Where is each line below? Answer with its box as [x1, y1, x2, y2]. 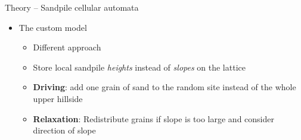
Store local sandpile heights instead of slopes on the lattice [33, 61, 246, 73]
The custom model [18, 21, 87, 33]
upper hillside [33, 92, 83, 104]
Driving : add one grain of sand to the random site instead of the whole [33, 81, 296, 93]
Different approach [33, 41, 101, 53]
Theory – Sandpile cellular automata [5, 1, 139, 13]
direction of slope [33, 124, 96, 136]
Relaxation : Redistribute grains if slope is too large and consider [33, 112, 274, 125]
